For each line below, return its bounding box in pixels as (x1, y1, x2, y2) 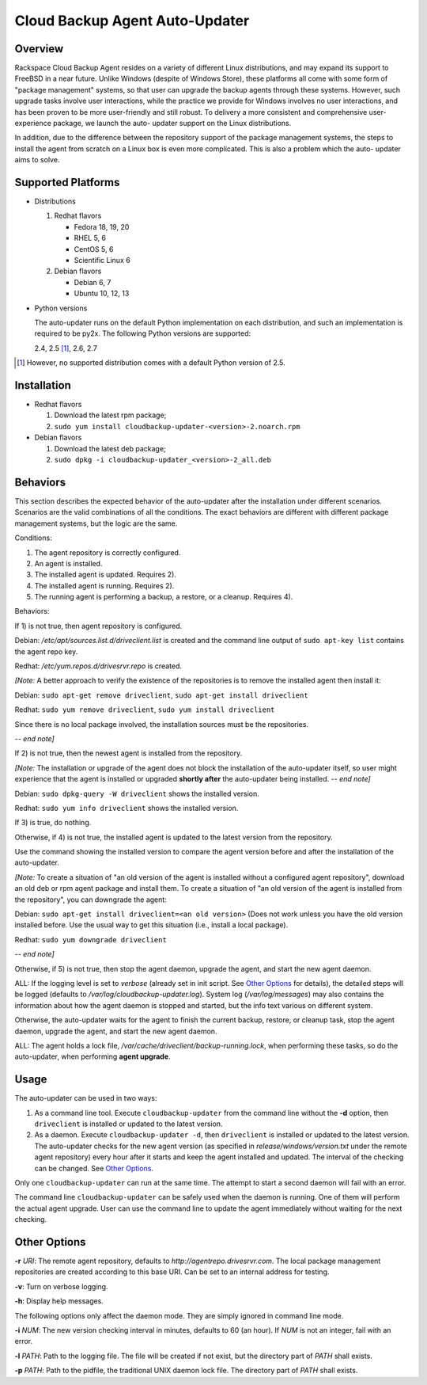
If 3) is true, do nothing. (14, 818, 92, 828)
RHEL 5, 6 (74, 234, 107, 243)
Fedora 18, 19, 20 (74, 222, 130, 231)
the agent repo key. (14, 646, 78, 656)
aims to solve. (14, 155, 60, 165)
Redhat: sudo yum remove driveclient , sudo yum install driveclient (14, 705, 275, 714)
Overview (14, 42, 64, 55)
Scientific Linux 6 (74, 256, 130, 265)
